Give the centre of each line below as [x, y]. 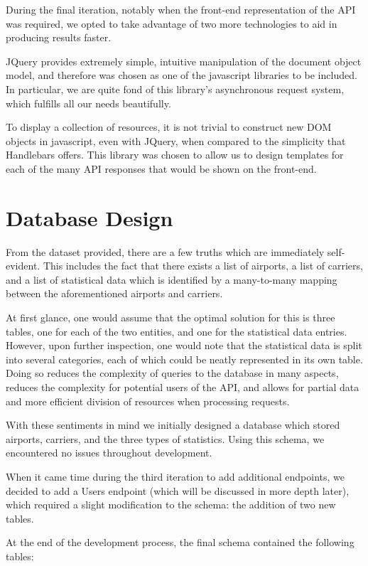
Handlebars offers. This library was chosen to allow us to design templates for [175, 155]
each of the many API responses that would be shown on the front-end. [161, 168]
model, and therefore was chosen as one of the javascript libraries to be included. [182, 75]
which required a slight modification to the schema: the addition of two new [171, 504]
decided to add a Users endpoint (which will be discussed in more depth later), [178, 490]
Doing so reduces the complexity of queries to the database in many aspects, [172, 373]
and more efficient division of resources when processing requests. [148, 401]
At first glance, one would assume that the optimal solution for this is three [171, 317]
